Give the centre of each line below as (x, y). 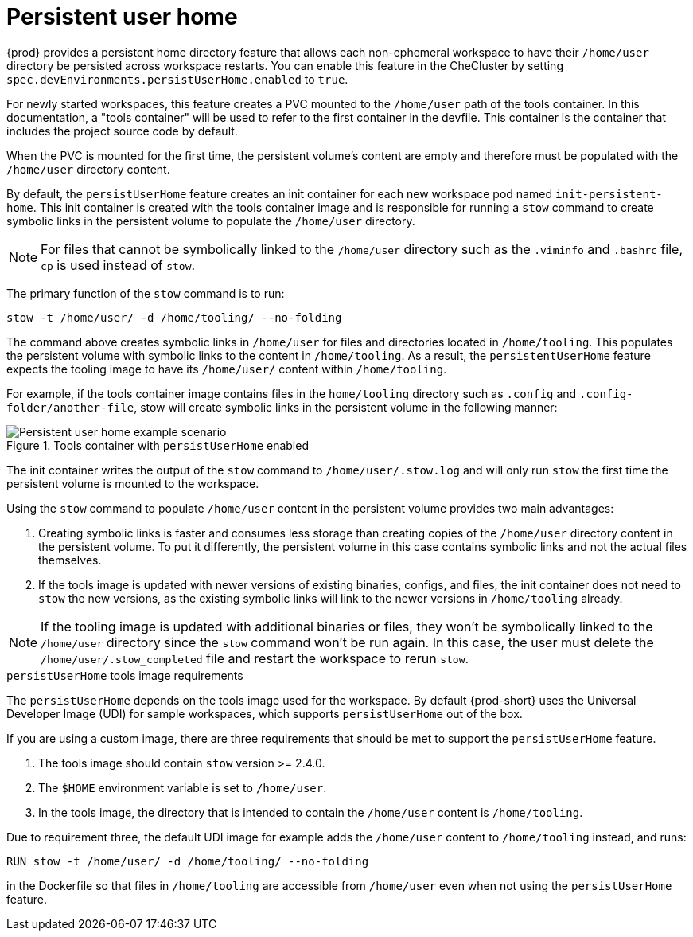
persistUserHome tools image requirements (125, 675)
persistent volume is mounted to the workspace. (133, 483)
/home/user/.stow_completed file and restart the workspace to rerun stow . (255, 658)
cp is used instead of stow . (118, 265)
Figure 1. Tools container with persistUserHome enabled (158, 445)
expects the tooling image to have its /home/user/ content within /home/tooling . (227, 369)
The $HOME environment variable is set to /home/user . (183, 787)
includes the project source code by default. (122, 131)
